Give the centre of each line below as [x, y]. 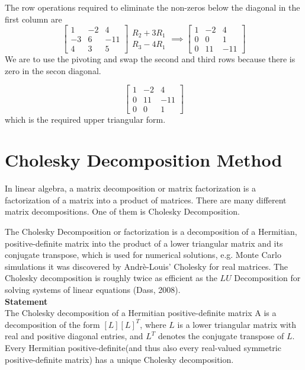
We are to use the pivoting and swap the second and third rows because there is [150, 59]
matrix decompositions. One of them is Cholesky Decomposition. [122, 211]
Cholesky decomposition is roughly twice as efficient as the [111, 278]
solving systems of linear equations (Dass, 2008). [93, 290]
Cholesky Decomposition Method [144, 160]
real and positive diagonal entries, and [74, 336]
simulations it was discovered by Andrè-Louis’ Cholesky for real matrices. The [147, 266]
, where [153, 324]
